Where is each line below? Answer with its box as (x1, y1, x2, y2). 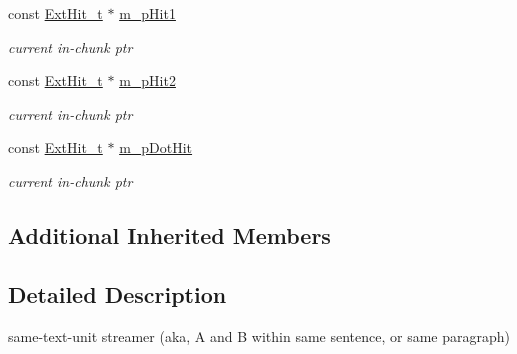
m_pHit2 (119, 70, 176, 91)
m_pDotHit (119, 137, 193, 158)
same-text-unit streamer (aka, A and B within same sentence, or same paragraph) (8, 325, 510, 346)
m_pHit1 (119, 3, 176, 23)
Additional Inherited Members (8, 219, 331, 250)
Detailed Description (8, 278, 227, 309)
